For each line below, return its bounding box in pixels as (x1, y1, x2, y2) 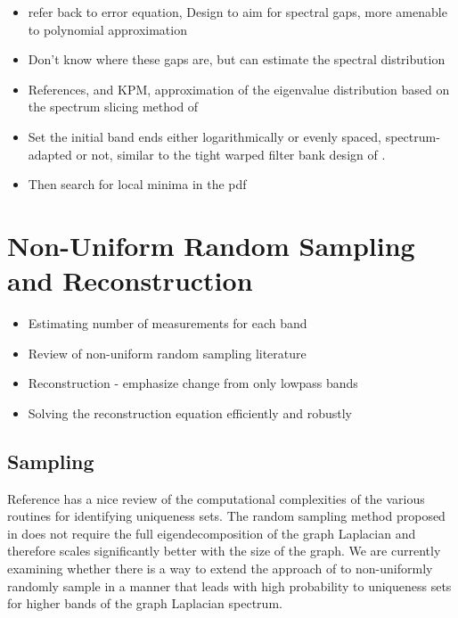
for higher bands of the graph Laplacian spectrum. (7, 594, 282, 613)
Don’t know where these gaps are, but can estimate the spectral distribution (28, 50, 446, 69)
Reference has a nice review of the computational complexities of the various (7, 489, 425, 507)
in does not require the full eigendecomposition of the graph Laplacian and (7, 523, 416, 542)
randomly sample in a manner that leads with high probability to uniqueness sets (7, 576, 452, 595)
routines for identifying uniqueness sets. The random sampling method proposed (7, 507, 446, 525)
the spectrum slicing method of (28, 97, 199, 116)
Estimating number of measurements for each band (28, 314, 307, 333)
